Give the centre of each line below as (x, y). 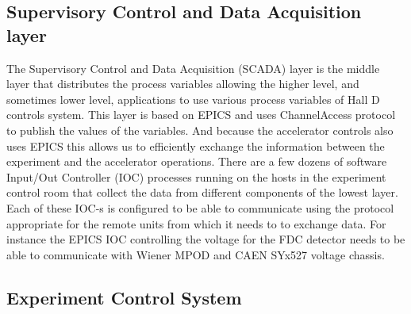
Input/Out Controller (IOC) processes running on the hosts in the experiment (196, 176)
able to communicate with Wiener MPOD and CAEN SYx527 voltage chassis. (196, 254)
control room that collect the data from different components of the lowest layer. (202, 192)
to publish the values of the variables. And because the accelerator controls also (200, 130)
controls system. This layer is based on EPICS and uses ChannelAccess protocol (201, 115)
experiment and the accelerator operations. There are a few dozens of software (197, 161)
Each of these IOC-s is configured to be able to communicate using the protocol (200, 207)
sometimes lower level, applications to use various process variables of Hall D (193, 99)
